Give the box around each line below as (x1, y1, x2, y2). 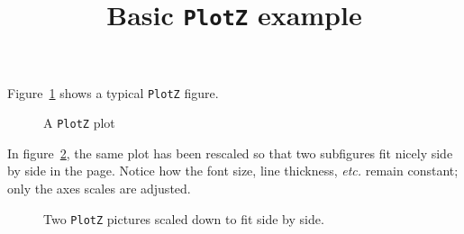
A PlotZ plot (43, 113, 115, 132)
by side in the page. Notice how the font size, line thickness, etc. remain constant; (7, 161, 459, 180)
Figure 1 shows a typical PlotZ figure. (7, 83, 219, 102)
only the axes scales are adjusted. (7, 179, 191, 197)
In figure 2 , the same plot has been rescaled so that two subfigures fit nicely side (7, 143, 453, 162)
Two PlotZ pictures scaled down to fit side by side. (43, 209, 324, 228)
